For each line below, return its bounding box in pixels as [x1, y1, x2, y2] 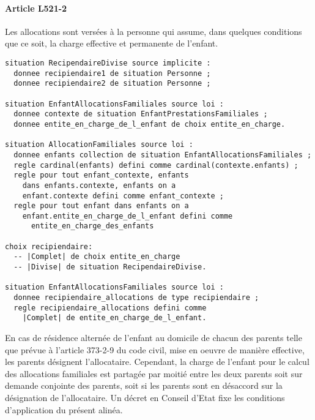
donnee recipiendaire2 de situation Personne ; [13, 79, 211, 88]
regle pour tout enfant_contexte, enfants [13, 171, 189, 180]
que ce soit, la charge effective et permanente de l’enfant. [5, 37, 218, 50]
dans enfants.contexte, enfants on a [22, 181, 176, 190]
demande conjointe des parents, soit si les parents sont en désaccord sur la [5, 379, 283, 392]
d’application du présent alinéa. [5, 403, 123, 416]
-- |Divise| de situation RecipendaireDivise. [13, 263, 207, 272]
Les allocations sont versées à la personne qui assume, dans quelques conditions [5, 24, 302, 37]
